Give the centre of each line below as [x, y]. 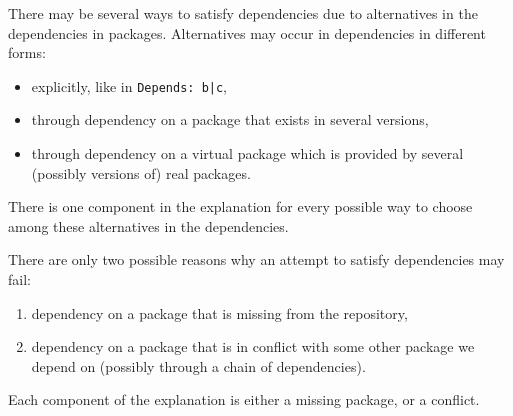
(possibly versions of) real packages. [141, 172]
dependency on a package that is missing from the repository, [219, 312]
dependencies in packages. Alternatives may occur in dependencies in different [247, 32]
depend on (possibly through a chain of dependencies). [198, 365]
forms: [27, 52]
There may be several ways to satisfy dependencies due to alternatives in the [243, 13]
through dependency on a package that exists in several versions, [230, 119]
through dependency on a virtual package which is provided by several [247, 153]
